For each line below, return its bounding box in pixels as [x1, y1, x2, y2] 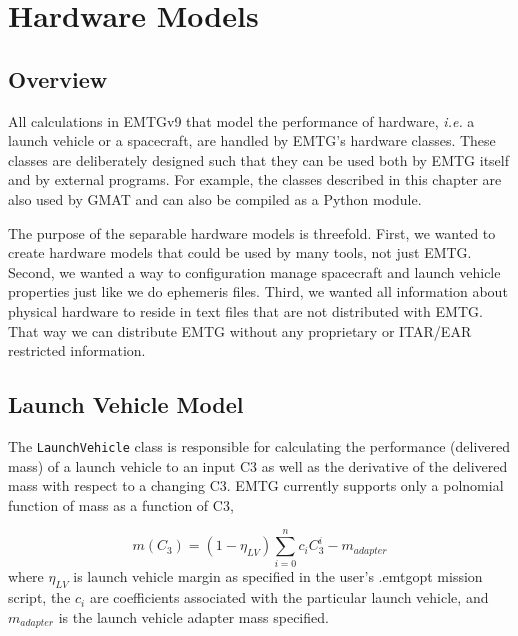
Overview [8, 63, 108, 94]
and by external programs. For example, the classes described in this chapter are [8, 169, 502, 190]
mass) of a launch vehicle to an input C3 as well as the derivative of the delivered [8, 455, 508, 476]
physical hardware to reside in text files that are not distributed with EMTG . [8, 300, 483, 321]
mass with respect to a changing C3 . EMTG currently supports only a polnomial [8, 475, 504, 496]
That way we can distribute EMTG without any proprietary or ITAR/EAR [8, 320, 472, 341]
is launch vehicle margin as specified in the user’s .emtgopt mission [73, 566, 483, 587]
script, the [8, 587, 71, 608]
